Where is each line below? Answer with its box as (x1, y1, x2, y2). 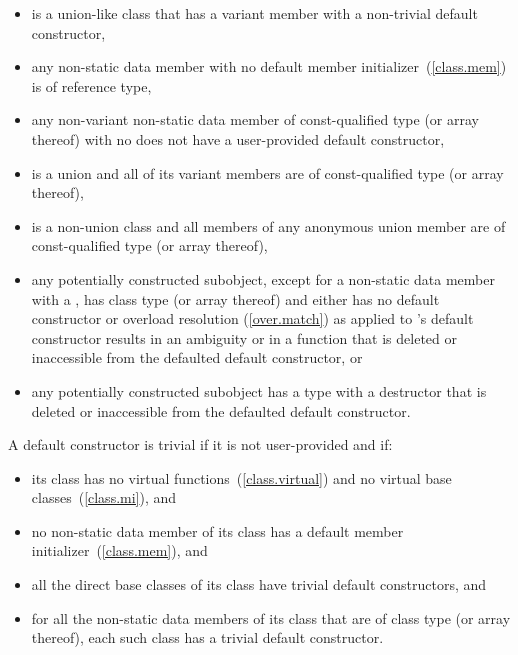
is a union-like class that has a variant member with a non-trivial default (31, 3, 478, 23)
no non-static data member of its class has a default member (31, 520, 404, 541)
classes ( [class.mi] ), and (31, 487, 177, 508)
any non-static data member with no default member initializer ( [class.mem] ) (31, 56, 507, 77)
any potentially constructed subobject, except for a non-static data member (31, 268, 495, 289)
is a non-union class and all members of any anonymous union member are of (31, 215, 506, 236)
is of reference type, (31, 75, 152, 96)
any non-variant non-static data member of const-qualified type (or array (31, 109, 479, 130)
